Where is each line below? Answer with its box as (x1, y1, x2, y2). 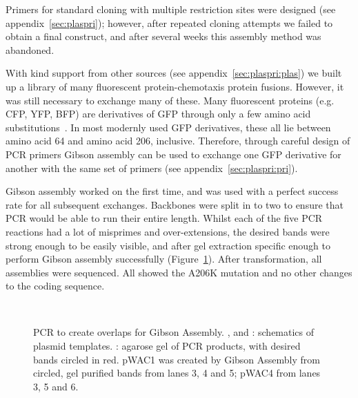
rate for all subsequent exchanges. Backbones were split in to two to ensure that (6, 197, 344, 211)
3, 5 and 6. (33, 379, 79, 393)
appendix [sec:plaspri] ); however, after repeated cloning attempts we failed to (6, 15, 333, 30)
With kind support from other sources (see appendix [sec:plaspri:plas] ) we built (6, 66, 342, 80)
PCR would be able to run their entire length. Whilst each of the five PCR (6, 211, 323, 225)
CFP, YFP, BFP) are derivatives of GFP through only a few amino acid (6, 106, 311, 121)
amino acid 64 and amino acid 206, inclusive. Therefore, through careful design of (6, 133, 350, 148)
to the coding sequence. (6, 278, 105, 293)
